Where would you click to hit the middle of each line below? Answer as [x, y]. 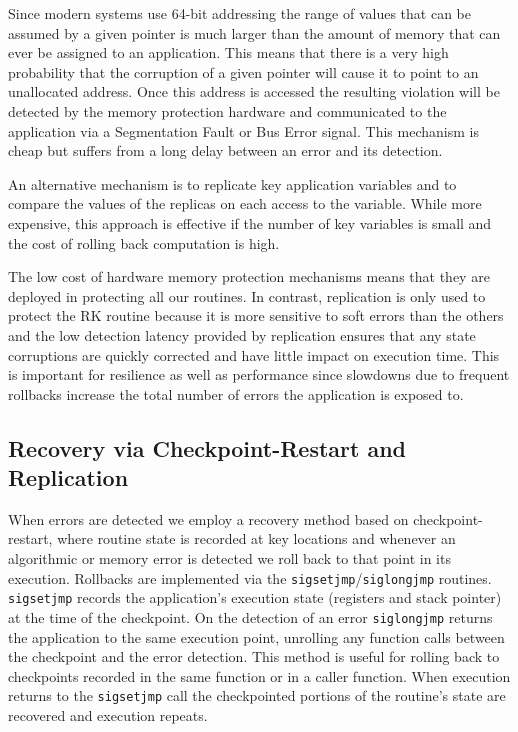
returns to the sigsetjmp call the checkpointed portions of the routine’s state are [257, 695]
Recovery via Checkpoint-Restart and [207, 447]
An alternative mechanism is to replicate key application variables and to [232, 183]
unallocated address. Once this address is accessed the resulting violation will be [254, 91]
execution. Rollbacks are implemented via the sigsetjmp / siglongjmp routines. [250, 577]
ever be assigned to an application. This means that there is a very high [228, 52]
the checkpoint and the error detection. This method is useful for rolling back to [254, 656]
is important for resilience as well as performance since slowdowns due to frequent [259, 374]
